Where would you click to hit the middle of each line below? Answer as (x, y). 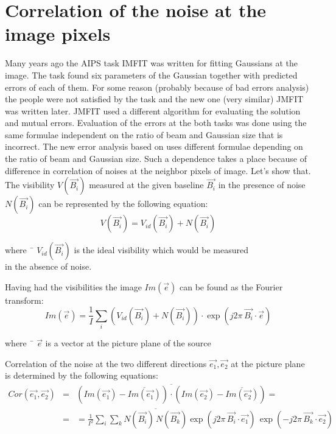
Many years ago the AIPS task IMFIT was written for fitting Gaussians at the (151, 63)
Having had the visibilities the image (73, 286)
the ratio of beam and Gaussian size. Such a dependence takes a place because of (156, 159)
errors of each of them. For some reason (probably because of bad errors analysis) (157, 87)
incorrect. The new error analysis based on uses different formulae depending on (154, 146)
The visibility (30, 185)
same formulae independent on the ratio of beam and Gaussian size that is (144, 134)
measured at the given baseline (146, 185)
